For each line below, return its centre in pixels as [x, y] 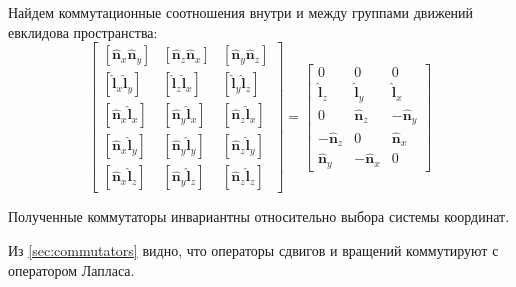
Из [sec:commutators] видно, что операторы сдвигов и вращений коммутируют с [253, 249]
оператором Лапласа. [71, 269]
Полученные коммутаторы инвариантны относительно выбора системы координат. [259, 216]
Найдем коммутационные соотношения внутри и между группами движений [241, 12]
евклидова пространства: [83, 31]
